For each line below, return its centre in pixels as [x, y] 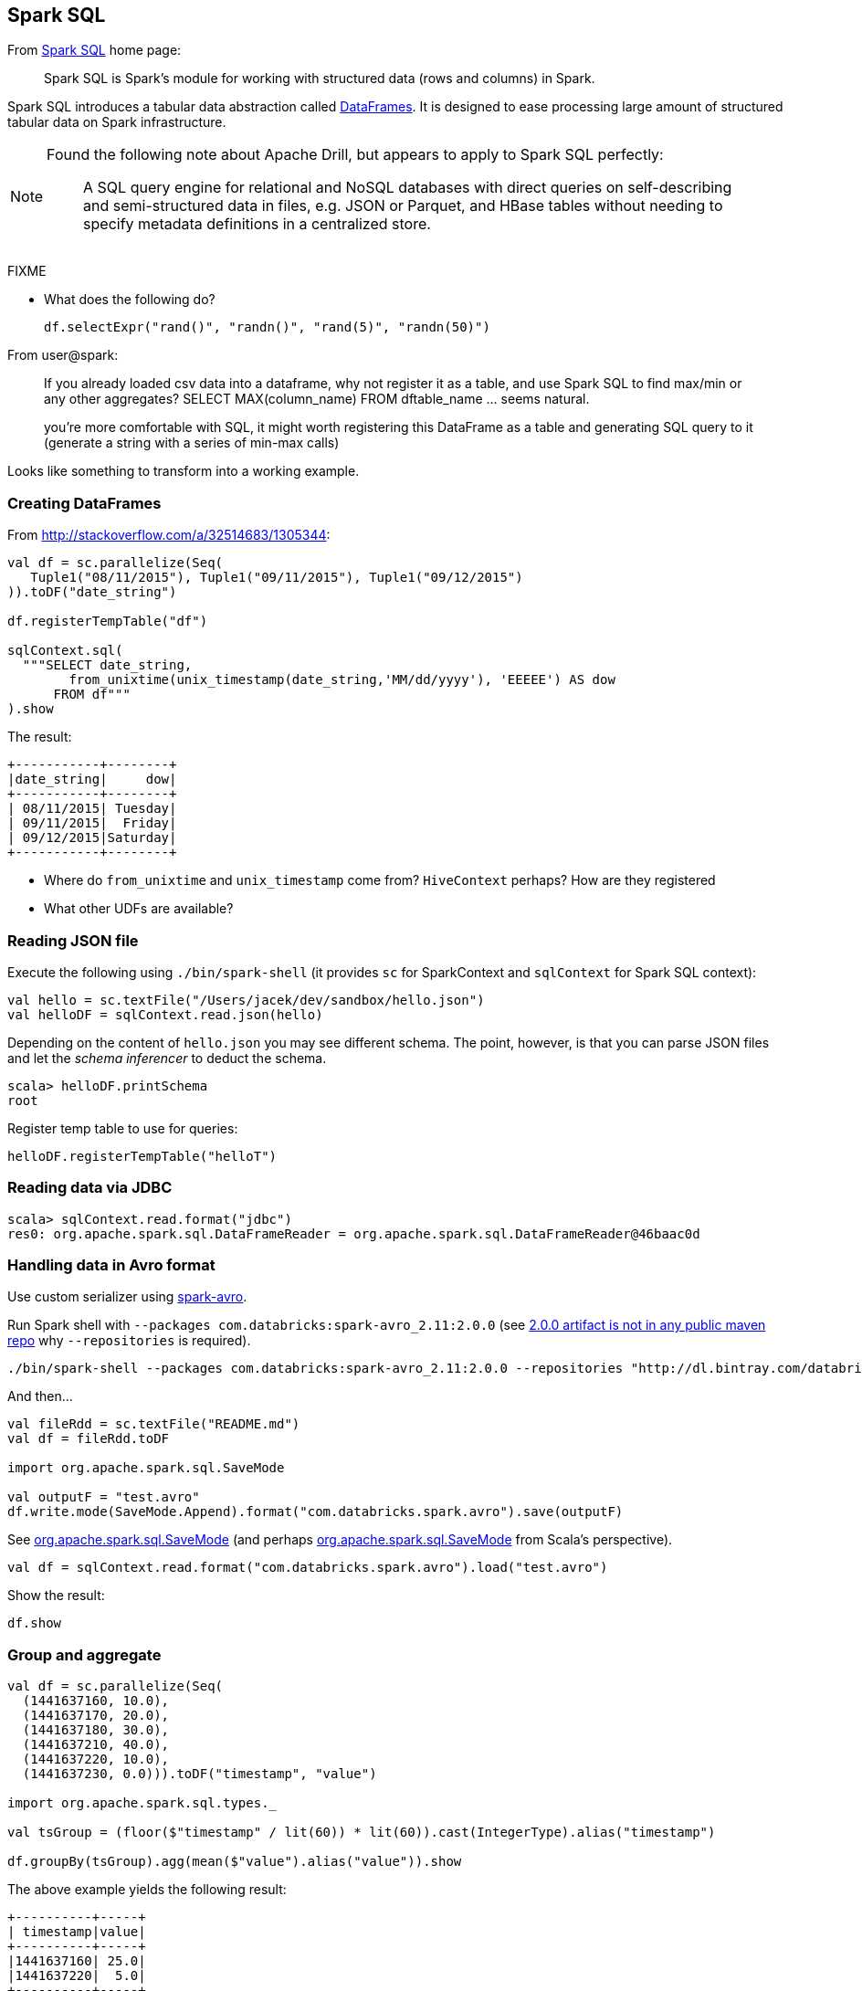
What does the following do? [130, 300]
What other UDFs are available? [139, 909]
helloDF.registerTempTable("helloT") [142, 1156]
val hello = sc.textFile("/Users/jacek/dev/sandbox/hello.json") [246, 1000]
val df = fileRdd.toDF [89, 1439]
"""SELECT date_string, [107, 665]
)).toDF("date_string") [92, 592]
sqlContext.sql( [65, 651]
